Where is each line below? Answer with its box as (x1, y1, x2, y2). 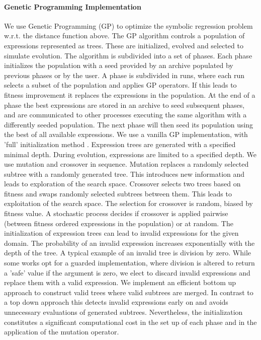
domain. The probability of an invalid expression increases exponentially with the (4, 237, 255, 248)
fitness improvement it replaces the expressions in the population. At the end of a (4, 89, 255, 100)
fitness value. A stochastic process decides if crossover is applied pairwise (4, 208, 228, 219)
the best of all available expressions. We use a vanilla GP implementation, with (4, 129, 248, 140)
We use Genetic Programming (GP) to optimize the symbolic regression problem (4, 20, 253, 31)
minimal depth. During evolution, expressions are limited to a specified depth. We (4, 149, 256, 159)
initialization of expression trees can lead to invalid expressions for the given (4, 228, 239, 238)
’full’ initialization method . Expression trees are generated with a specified (4, 139, 236, 149)
